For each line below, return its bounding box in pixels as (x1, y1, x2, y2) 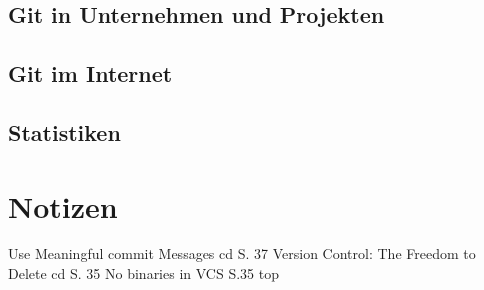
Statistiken (8, 116, 121, 147)
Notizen (8, 185, 118, 226)
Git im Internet (8, 58, 173, 89)
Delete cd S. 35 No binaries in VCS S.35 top (8, 263, 279, 284)
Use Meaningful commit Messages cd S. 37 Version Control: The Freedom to (8, 243, 476, 264)
